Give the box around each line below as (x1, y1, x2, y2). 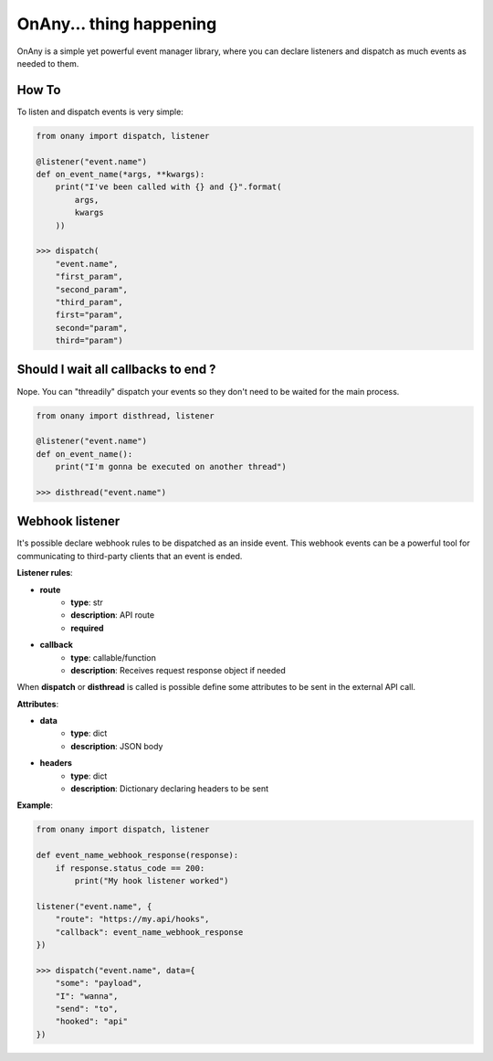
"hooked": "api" (55, 1016, 128, 1027)
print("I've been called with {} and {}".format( (55, 182, 282, 192)
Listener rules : (16, 568, 73, 578)
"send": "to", (55, 1003, 119, 1013)
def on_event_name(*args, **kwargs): (36, 169, 205, 179)
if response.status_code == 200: (55, 863, 205, 873)
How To (16, 82, 61, 98)
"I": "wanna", (55, 991, 119, 1001)
